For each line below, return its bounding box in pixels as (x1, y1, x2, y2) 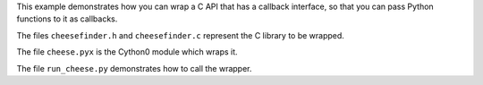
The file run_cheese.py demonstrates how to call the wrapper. (16, 63, 252, 73)
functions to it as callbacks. (16, 13, 118, 24)
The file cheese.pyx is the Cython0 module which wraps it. (16, 47, 238, 57)
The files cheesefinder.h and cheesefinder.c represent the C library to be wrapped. (16, 30, 344, 40)
